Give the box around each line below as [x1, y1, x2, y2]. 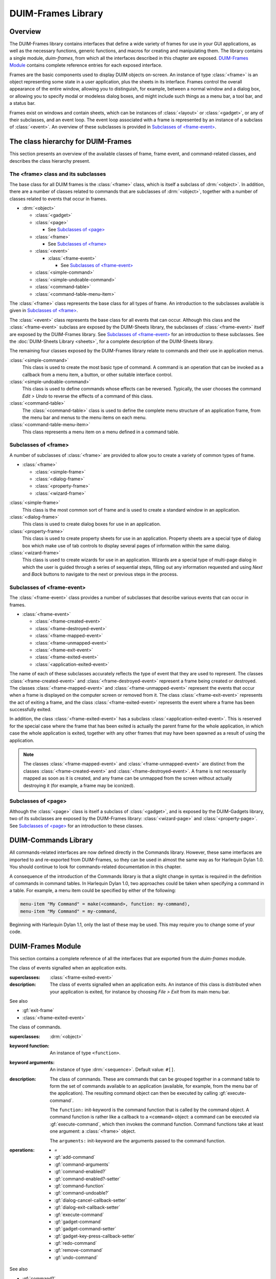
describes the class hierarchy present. [9, 158, 90, 164]
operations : [9, 1147, 35, 1153]
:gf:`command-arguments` [54, 1161, 110, 1167]
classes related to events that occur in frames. [9, 195, 107, 202]
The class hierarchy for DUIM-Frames [9, 137, 132, 146]
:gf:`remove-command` [54, 1247, 103, 1253]
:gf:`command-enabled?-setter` [54, 1176, 121, 1182]
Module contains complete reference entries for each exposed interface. [9, 62, 163, 69]
